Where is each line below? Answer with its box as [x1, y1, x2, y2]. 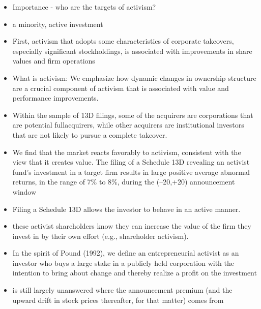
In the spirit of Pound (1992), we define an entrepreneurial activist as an [12, 248, 239, 258]
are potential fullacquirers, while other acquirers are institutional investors [12, 119, 244, 130]
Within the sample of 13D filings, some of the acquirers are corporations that [12, 109, 253, 120]
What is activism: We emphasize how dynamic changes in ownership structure [12, 72, 256, 83]
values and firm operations [12, 55, 95, 66]
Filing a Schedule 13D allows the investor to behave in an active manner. [12, 203, 241, 214]
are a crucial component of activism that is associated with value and [12, 82, 229, 93]
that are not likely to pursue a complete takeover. [12, 129, 167, 140]
